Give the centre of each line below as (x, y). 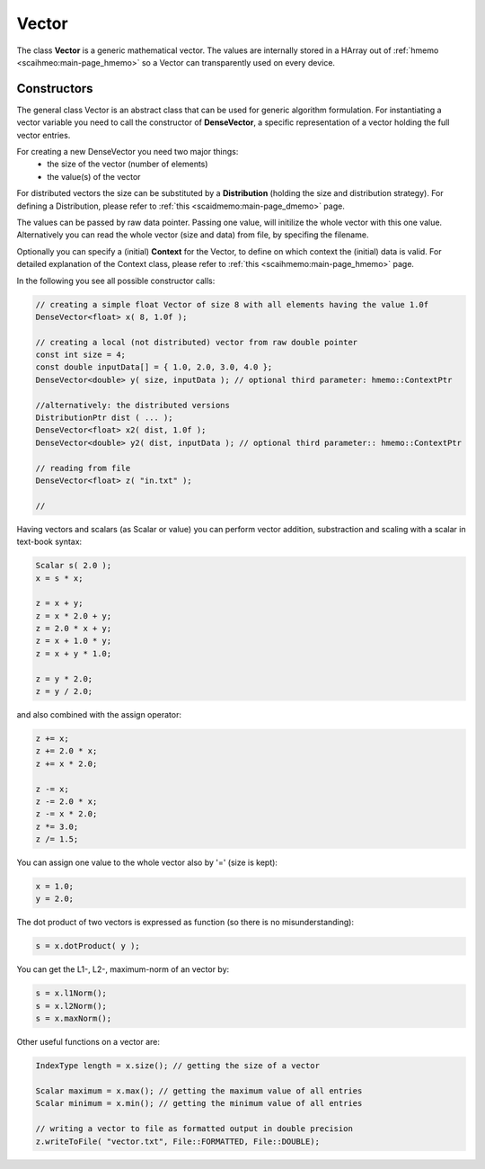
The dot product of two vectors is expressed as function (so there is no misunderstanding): (185, 923)
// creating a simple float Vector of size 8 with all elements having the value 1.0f (232, 304)
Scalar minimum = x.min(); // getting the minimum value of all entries (199, 1103)
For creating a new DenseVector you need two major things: (128, 152)
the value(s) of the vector (94, 176)
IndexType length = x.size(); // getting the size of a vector (178, 1066)
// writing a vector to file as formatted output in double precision (194, 1129)
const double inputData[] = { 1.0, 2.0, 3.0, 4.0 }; (154, 367)
